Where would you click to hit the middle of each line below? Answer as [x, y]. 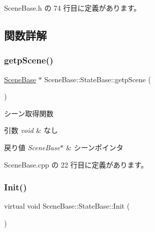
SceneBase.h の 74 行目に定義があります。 [73, 8]
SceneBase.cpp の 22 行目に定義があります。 [76, 164]
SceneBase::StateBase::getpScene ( [98, 79]
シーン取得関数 [29, 113]
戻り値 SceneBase [32, 147]
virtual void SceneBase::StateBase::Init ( [67, 206]
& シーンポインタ [95, 147]
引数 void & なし [31, 130]
